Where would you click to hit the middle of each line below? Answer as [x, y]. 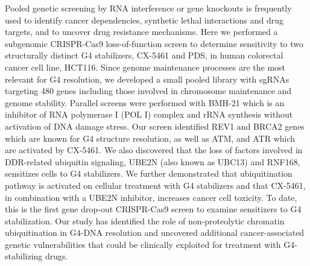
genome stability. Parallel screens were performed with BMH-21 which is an [145, 102]
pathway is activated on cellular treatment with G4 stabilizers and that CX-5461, [155, 185]
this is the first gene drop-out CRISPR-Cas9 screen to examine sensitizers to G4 [153, 209]
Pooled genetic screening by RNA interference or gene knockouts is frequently [148, 8]
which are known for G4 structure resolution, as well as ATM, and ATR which [150, 138]
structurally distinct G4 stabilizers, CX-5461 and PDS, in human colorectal [144, 55]
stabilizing [24, 256]
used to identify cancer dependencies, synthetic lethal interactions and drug [144, 20]
